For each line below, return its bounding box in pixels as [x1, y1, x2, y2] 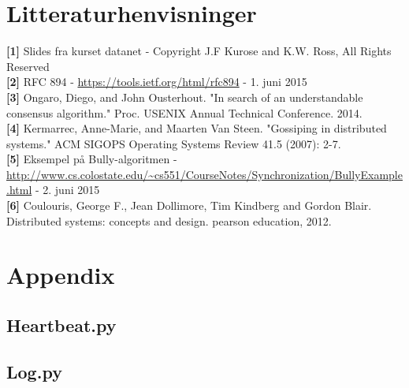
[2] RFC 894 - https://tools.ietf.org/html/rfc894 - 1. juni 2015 [6, 73, 307, 90]
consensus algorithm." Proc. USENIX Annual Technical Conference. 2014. [6, 104, 363, 121]
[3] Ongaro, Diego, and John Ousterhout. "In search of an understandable [6, 88, 363, 105]
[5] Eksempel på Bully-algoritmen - [6, 151, 177, 167]
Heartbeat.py [6, 313, 117, 338]
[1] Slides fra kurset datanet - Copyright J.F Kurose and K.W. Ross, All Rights [6, 43, 392, 59]
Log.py [6, 359, 62, 383]
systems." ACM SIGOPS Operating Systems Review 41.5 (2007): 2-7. [6, 135, 341, 151]
